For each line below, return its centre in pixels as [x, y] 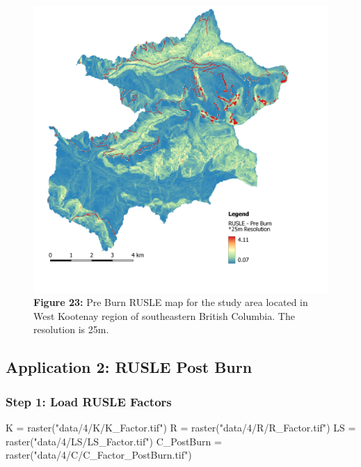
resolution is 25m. [71, 329]
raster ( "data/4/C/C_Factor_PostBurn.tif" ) [99, 455]
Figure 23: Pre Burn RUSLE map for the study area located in [171, 302]
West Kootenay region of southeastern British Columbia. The [164, 315]
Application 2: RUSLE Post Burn [129, 367]
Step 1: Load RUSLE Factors [89, 401]
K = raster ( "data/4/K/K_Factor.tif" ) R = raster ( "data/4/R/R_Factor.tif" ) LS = [181, 427]
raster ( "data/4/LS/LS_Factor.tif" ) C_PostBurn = [114, 441]
